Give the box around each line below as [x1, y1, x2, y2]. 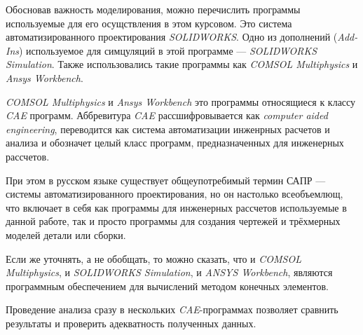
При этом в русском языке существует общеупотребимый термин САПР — [6, 172, 326, 187]
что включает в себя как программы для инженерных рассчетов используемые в [6, 200, 347, 214]
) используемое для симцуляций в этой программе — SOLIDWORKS [19, 43, 317, 57]
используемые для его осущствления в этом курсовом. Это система [6, 15, 292, 30]
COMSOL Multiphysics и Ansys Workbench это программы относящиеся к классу [6, 94, 356, 109]
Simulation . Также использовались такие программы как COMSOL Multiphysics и [6, 57, 358, 71]
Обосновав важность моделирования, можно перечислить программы [6, 2, 301, 16]
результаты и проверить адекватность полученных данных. [6, 315, 256, 330]
